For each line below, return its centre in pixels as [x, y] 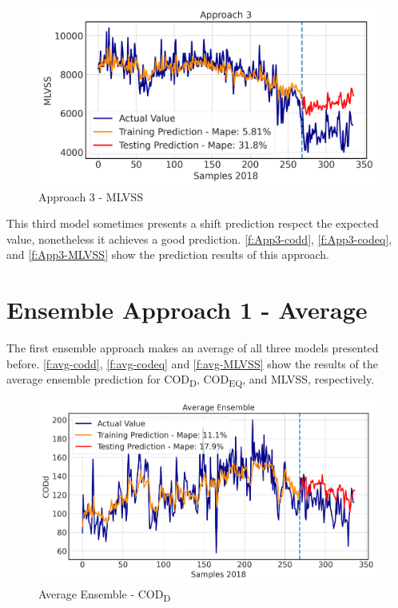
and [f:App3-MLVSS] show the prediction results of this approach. [168, 254]
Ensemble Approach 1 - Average [187, 310]
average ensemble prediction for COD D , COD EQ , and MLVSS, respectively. [191, 380]
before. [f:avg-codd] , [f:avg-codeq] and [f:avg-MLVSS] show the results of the [192, 363]
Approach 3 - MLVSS [91, 196]
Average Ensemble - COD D [105, 594]
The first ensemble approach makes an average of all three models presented [193, 348]
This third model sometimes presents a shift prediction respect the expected [193, 223]
